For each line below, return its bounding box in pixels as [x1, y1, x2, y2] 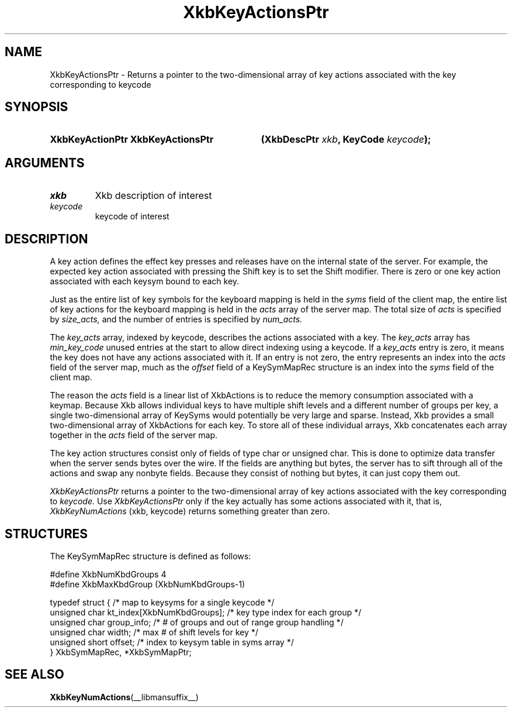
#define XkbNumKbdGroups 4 [50, 569, 167, 579]
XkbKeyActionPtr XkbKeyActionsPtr [50, 133, 214, 146]
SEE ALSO [5, 667, 64, 682]
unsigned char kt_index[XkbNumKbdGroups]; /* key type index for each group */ [50, 607, 362, 617]
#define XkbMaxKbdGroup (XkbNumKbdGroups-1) [50, 579, 245, 589]
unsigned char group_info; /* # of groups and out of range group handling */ [50, 617, 344, 627]
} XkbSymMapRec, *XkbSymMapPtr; [50, 646, 192, 657]
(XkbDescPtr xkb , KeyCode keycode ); [261, 133, 431, 146]
